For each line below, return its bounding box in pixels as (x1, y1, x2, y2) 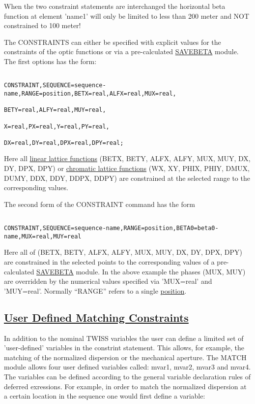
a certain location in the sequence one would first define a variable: (4, 391, 205, 401)
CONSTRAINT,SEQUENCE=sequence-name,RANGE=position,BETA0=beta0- (4, 225, 219, 232)
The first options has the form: (4, 56, 97, 66)
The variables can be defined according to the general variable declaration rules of (4, 371, 251, 381)
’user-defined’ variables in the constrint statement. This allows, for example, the (4, 342, 245, 353)
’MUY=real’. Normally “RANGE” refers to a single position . (4, 285, 187, 296)
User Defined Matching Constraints (4, 309, 189, 325)
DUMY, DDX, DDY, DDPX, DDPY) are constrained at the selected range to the (4, 172, 250, 183)
